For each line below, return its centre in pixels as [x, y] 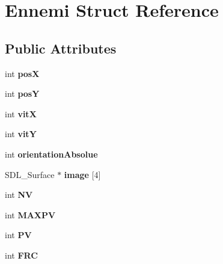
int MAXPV [30, 214]
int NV [19, 195]
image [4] [82, 174]
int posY [22, 94]
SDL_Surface [30, 174]
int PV [18, 235]
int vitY [21, 134]
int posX [22, 73]
